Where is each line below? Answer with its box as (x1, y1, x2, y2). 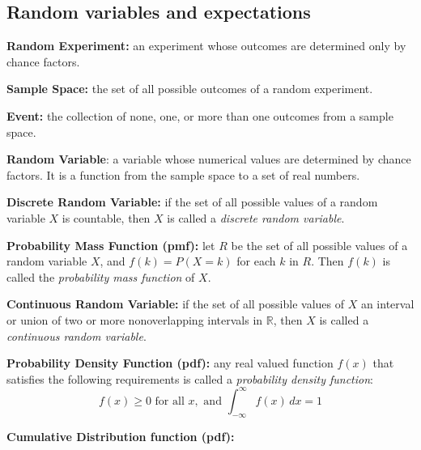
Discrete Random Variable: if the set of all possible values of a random (6, 193, 378, 210)
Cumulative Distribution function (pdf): (6, 427, 235, 444)
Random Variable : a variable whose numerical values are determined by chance (6, 151, 411, 168)
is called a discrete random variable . (167, 209, 345, 226)
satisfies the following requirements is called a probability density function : (6, 370, 373, 387)
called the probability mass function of (6, 268, 195, 285)
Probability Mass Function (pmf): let (6, 236, 215, 253)
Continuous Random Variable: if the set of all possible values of (6, 295, 344, 312)
